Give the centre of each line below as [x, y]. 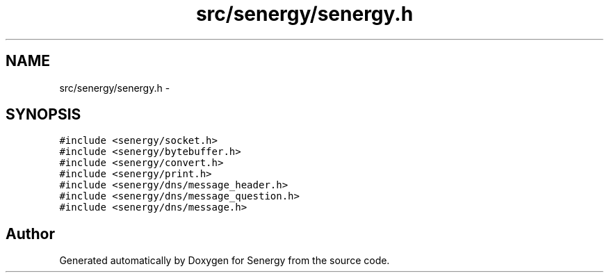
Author [30, 234]
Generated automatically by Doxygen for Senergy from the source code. [225, 261]
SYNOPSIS [43, 115]
